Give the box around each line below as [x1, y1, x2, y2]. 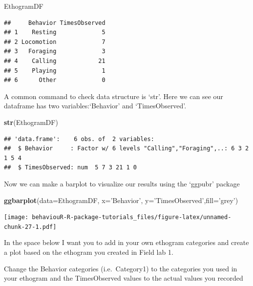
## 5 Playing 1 [4, 67, 105, 74]
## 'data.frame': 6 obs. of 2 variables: [4, 135, 154, 143]
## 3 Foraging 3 [4, 48, 105, 55]
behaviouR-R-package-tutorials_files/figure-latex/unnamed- [32, 214, 232, 221]
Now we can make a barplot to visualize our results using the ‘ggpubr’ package [4, 178, 240, 188]
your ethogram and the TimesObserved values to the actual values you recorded [4, 273, 243, 283]
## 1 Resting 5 [4, 29, 105, 36]
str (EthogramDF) [4, 117, 58, 127]
